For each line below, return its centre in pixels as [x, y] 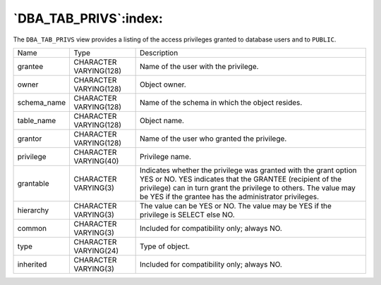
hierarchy [33, 210]
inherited [32, 264]
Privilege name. [165, 156]
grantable [33, 183]
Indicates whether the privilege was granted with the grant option [248, 170]
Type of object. [165, 246]
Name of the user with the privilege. [199, 66]
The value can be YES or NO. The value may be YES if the [235, 205]
